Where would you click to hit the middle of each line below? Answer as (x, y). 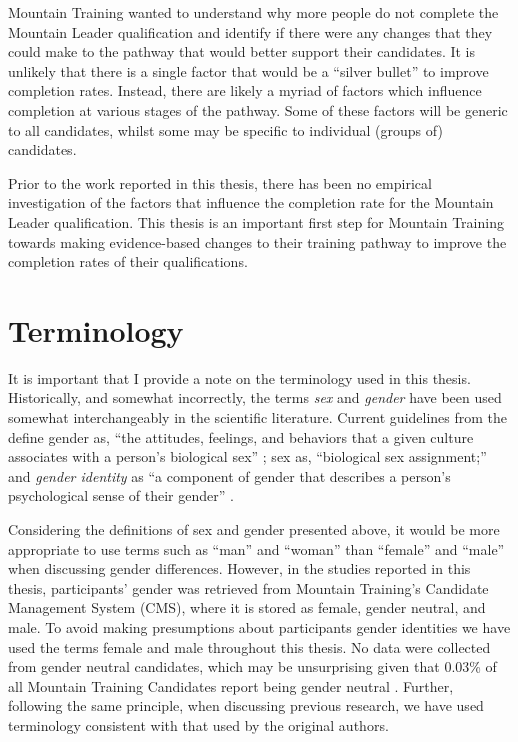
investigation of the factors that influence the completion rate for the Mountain (251, 202)
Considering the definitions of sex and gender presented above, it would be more (254, 529)
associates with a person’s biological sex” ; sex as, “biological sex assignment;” (247, 456)
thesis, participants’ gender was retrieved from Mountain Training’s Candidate (248, 587)
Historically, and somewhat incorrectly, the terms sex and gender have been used (255, 397)
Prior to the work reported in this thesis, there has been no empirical (220, 182)
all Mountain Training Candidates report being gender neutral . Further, (231, 685)
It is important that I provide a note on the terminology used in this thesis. (239, 377)
